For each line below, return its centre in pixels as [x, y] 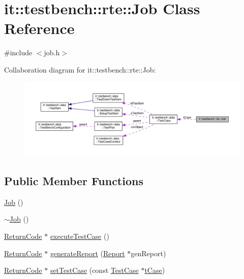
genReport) [148, 253]
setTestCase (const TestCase [94, 270]
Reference [39, 28]
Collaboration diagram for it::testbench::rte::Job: [80, 69]
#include [18, 53]
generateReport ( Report [87, 253]
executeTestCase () [80, 236]
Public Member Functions [74, 181]
